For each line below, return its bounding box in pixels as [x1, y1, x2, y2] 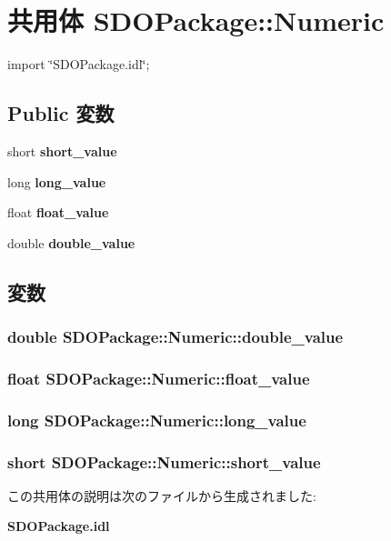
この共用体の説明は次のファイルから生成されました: [7, 486, 316, 505]
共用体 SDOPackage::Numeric [7, 2, 385, 39]
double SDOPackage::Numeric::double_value [7, 326, 344, 347]
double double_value [7, 233, 135, 252]
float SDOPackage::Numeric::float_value [7, 366, 310, 389]
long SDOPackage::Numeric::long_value [7, 408, 306, 431]
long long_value [7, 172, 106, 191]
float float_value [7, 203, 109, 222]
